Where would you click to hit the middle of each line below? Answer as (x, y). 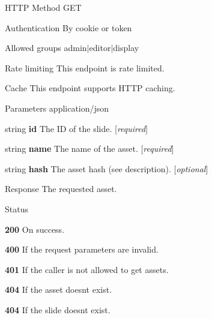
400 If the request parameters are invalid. (82, 249)
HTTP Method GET (43, 7)
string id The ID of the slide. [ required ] (77, 128)
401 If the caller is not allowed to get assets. (87, 269)
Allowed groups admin (46, 48)
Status (17, 208)
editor (100, 48)
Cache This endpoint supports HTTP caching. (90, 88)
